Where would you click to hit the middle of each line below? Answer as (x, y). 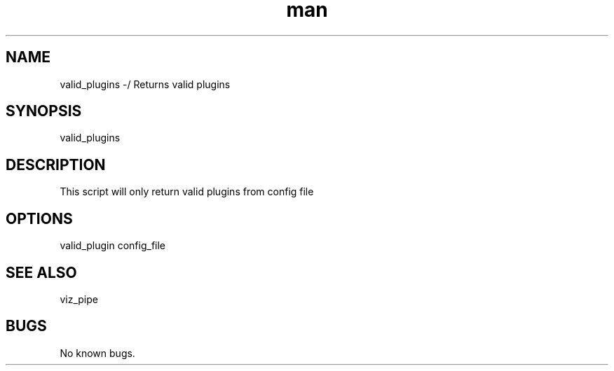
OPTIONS (39, 218)
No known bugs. (97, 353)
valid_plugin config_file (113, 246)
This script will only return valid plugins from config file (187, 192)
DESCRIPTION (56, 164)
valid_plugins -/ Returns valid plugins (145, 84)
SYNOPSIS (44, 111)
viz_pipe (79, 299)
